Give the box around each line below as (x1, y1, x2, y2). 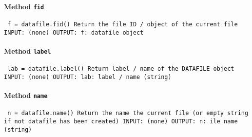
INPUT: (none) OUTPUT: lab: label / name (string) (4, 73, 172, 80)
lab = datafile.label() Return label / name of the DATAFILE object (7, 65, 234, 73)
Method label (4, 45, 51, 56)
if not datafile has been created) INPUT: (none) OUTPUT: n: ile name (4, 117, 238, 125)
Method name (4, 90, 48, 100)
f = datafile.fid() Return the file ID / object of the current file (7, 20, 238, 28)
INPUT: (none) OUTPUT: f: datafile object (4, 29, 144, 36)
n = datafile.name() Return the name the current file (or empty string (7, 110, 249, 117)
